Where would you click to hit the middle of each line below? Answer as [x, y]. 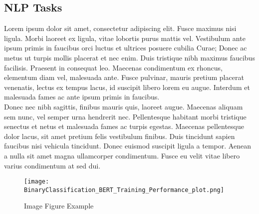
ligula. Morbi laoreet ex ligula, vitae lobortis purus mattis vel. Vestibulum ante [125, 38]
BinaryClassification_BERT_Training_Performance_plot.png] [124, 190]
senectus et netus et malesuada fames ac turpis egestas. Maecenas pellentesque [124, 126]
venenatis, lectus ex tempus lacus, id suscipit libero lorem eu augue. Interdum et [127, 87]
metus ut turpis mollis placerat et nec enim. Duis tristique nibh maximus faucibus [129, 57]
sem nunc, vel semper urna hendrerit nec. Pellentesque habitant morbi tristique [125, 116]
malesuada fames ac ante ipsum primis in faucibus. [82, 97]
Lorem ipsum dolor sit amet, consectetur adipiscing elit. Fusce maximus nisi [120, 28]
